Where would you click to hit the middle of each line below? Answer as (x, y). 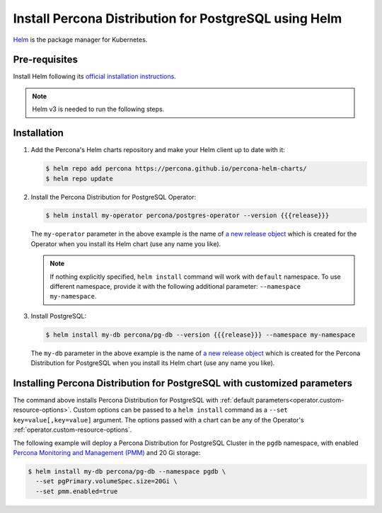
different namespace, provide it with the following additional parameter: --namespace (175, 287)
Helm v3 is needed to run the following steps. (98, 109)
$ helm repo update (79, 178)
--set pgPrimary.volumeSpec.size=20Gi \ (106, 482)
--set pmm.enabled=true (77, 491)
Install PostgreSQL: (59, 316)
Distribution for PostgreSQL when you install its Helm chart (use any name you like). (153, 363)
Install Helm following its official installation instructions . (94, 76)
